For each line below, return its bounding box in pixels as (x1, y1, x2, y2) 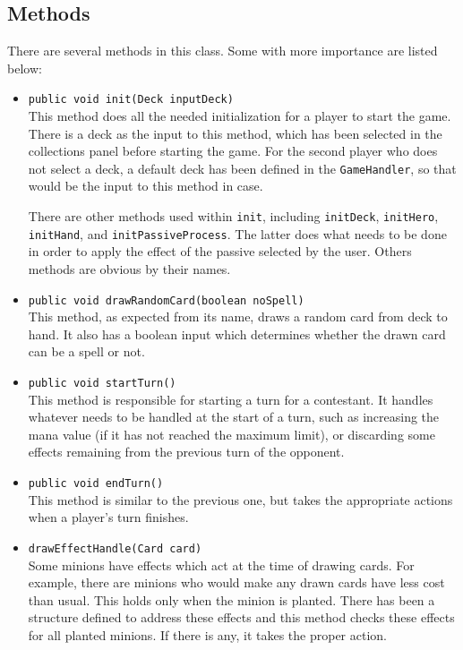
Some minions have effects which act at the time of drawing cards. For (28, 555, 415, 574)
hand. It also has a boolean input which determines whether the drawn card (28, 324, 446, 343)
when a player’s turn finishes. (28, 508, 189, 526)
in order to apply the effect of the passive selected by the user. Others (28, 242, 412, 261)
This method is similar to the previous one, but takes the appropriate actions (28, 490, 453, 509)
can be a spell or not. (28, 342, 145, 361)
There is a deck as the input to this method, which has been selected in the (28, 124, 442, 142)
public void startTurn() (28, 377, 176, 390)
